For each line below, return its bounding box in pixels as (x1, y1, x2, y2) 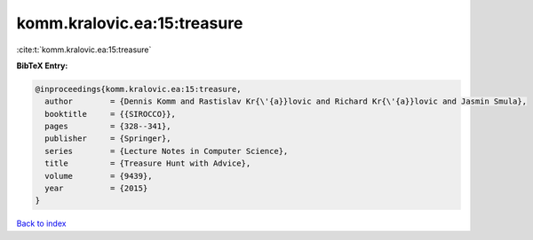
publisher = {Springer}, (44, 134, 172, 143)
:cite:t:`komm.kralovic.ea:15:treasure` (16, 44, 152, 55)
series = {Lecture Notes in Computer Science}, (44, 146, 289, 156)
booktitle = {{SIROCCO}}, (44, 109, 177, 119)
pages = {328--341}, (44, 121, 172, 132)
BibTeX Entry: (16, 60, 68, 71)
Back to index (16, 218, 67, 229)
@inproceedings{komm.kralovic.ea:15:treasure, (35, 84, 242, 94)
